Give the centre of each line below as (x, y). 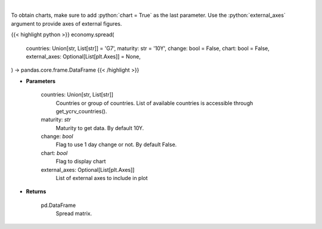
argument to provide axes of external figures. (66, 23)
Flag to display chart (81, 162)
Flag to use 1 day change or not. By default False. (116, 145)
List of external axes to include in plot (102, 178)
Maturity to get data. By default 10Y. (100, 128)
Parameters (41, 81)
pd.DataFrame (58, 205)
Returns (36, 191)
